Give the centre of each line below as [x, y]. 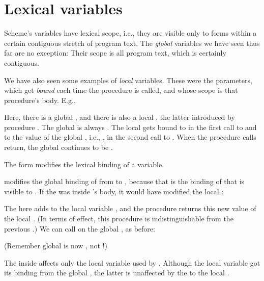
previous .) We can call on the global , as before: [80, 228]
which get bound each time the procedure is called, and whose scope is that [121, 90]
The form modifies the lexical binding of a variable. [84, 164]
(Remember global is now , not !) [56, 246]
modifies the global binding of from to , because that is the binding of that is [124, 181]
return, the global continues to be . [58, 147]
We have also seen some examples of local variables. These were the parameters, [128, 80]
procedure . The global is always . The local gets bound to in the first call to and [130, 127]
